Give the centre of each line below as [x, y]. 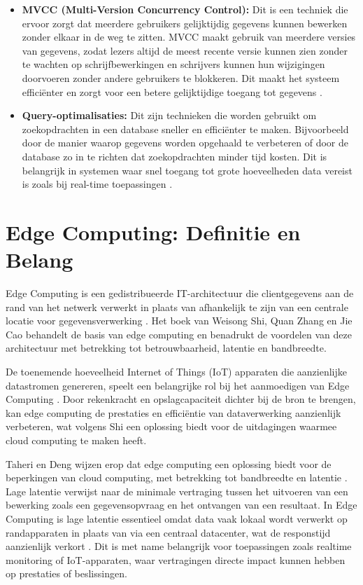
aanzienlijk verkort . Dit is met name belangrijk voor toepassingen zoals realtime [179, 546]
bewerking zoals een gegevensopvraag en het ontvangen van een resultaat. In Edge [181, 505]
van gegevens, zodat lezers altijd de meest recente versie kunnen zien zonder [185, 50]
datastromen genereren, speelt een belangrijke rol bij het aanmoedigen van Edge [178, 385]
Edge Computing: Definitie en [153, 232]
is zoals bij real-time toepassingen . [97, 184]
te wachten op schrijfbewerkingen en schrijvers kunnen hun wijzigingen [173, 64]
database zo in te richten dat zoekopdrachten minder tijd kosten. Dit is [175, 156]
